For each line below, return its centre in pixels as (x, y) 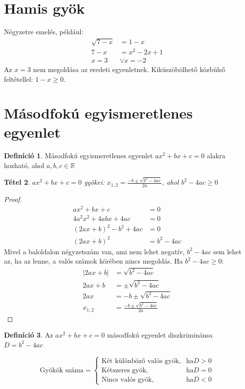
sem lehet (227, 251)
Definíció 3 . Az (29, 335)
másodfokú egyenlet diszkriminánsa (160, 335)
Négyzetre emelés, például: (44, 32)
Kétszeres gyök (124, 370)
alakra (216, 155)
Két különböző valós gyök (140, 361)
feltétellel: (19, 79)
